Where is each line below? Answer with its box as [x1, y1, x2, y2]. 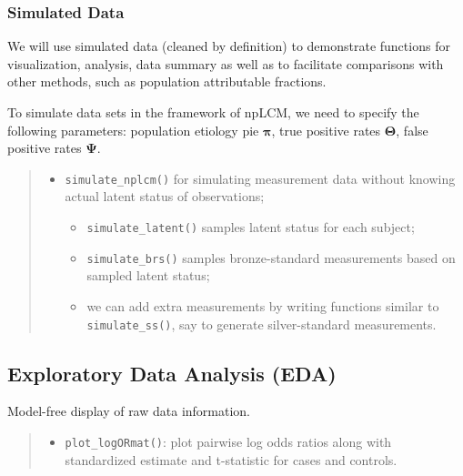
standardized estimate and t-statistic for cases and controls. [65, 450, 398, 469]
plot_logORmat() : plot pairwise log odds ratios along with [65, 431, 392, 451]
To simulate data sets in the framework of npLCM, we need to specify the [7, 103, 419, 121]
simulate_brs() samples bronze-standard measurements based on [86, 248, 456, 267]
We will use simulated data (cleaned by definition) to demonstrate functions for [7, 36, 450, 56]
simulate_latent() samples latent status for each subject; [86, 218, 415, 237]
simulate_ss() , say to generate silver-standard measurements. [86, 314, 437, 333]
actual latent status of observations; [65, 187, 265, 206]
